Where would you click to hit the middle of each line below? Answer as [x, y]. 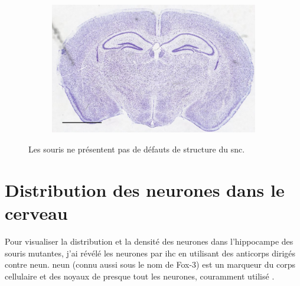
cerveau [36, 212]
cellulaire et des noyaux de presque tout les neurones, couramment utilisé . [140, 276]
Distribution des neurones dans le [145, 189]
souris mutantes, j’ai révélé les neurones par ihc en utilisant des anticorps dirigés [150, 253]
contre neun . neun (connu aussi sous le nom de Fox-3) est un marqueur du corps [150, 264]
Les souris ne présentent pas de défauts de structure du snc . [137, 149]
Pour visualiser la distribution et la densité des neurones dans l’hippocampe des [149, 241]
